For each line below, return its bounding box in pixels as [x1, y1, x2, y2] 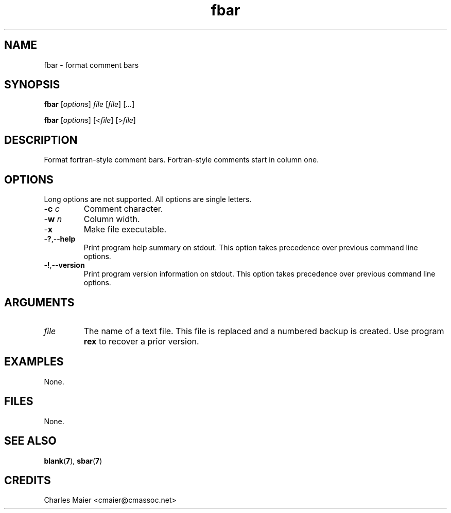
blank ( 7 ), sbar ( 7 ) [44, 456, 102, 465]
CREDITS [4, 473, 51, 487]
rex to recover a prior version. [83, 336, 199, 346]
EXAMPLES [4, 355, 64, 369]
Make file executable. [83, 224, 167, 235]
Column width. [83, 214, 140, 225]
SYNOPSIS [4, 78, 60, 91]
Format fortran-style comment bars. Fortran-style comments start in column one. [44, 155, 319, 164]
